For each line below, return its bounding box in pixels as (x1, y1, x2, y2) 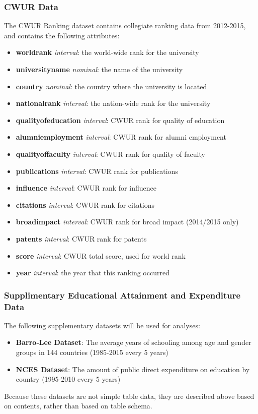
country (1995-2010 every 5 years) (16, 374, 121, 384)
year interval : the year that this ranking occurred (16, 267, 169, 278)
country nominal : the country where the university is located (16, 81, 207, 91)
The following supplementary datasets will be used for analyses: (4, 320, 200, 330)
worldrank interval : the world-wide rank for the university (16, 47, 199, 57)
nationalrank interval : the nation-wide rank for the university (16, 98, 211, 108)
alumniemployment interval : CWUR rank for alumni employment (16, 132, 226, 142)
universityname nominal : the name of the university (16, 64, 183, 74)
